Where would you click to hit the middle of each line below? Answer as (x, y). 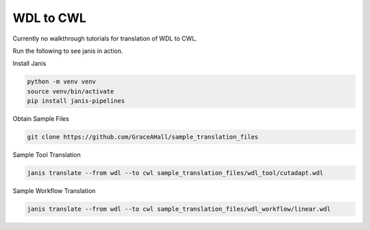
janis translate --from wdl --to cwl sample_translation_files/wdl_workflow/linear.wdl (179, 209)
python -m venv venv (61, 82)
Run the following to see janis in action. (68, 51)
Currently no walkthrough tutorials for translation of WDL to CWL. (105, 38)
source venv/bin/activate (71, 91)
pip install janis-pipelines (76, 101)
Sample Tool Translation (47, 155)
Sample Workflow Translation (54, 191)
